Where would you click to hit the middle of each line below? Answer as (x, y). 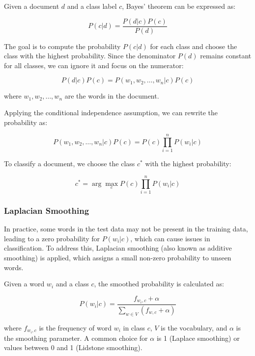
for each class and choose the (194, 46)
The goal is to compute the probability (62, 46)
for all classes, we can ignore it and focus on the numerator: (94, 65)
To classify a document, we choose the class (70, 164)
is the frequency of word (75, 327)
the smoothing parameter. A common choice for (76, 338)
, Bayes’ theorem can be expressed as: (179, 6)
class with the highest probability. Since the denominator (90, 56)
